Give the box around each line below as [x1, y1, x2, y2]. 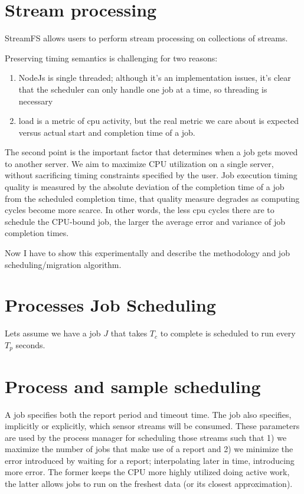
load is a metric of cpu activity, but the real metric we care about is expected [18, 114, 299, 127]
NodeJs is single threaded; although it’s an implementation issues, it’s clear [18, 71, 291, 84]
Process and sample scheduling [5, 374, 261, 398]
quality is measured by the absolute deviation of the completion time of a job [5, 181, 285, 193]
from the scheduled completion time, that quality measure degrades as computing [5, 192, 300, 204]
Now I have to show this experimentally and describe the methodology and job [5, 247, 290, 259]
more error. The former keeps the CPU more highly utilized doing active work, [5, 466, 290, 478]
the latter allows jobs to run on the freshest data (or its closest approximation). [5, 477, 293, 490]
